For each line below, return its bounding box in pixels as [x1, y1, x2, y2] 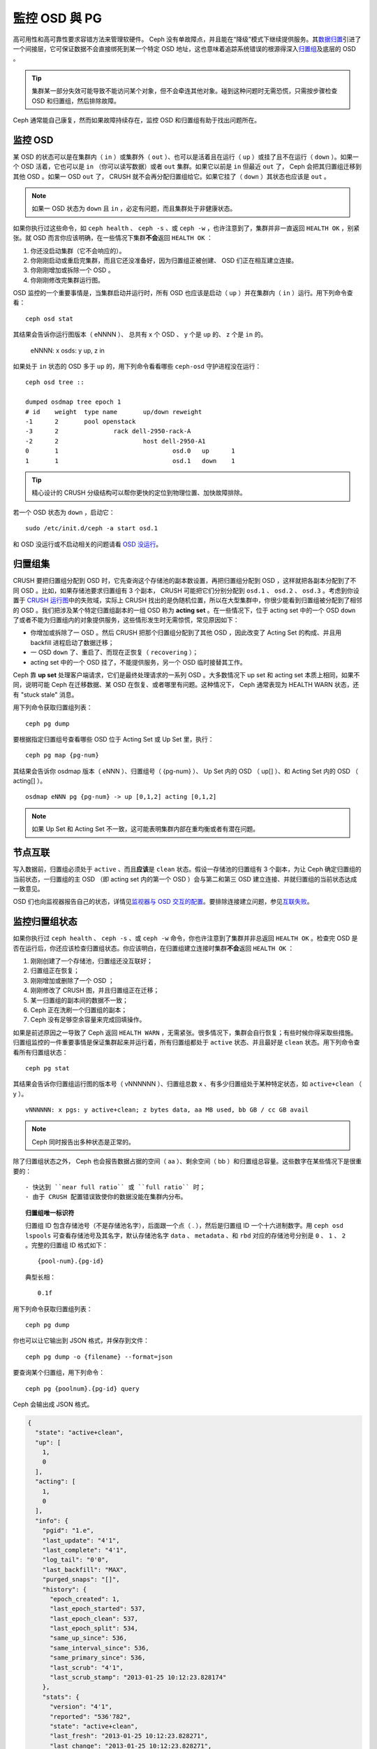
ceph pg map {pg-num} [25, 751, 99, 759]
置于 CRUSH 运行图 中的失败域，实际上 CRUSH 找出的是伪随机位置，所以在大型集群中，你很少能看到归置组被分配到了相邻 [13, 596, 362, 604]
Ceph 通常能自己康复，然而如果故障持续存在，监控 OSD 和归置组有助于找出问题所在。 [13, 115, 261, 124]
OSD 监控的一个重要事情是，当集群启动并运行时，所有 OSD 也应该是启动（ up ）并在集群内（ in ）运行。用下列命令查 [13, 289, 353, 297]
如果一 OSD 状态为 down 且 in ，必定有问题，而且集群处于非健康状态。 [31, 204, 237, 213]
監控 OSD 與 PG [13, 10, 103, 26]
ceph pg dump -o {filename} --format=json [25, 1352, 173, 1361]
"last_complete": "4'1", [42, 1546, 128, 1554]
